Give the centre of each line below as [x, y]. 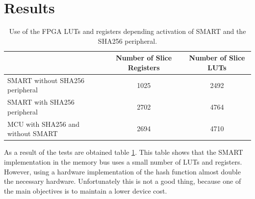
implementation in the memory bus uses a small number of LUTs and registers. [123, 161]
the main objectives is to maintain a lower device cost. [86, 190]
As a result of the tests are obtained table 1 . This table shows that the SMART [124, 152]
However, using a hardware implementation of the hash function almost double [122, 171]
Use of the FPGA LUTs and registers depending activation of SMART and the [127, 31]
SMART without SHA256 [46, 80]
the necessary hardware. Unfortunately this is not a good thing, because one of [123, 181]
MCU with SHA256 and [44, 124]
